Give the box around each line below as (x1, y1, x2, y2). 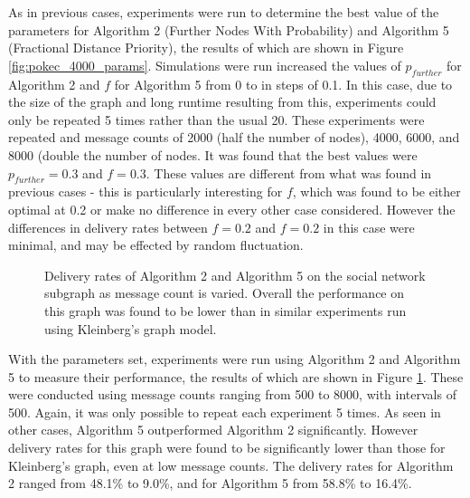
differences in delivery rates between (8, 217, 208, 236)
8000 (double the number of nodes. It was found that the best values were (8, 145, 418, 164)
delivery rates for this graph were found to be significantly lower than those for (8, 438, 446, 457)
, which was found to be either (292, 182, 461, 201)
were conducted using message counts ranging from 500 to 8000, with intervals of (8, 385, 456, 404)
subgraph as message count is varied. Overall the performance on (44, 283, 405, 302)
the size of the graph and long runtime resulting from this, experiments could (8, 92, 437, 111)
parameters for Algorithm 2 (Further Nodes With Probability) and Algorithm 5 (8, 20, 449, 39)
